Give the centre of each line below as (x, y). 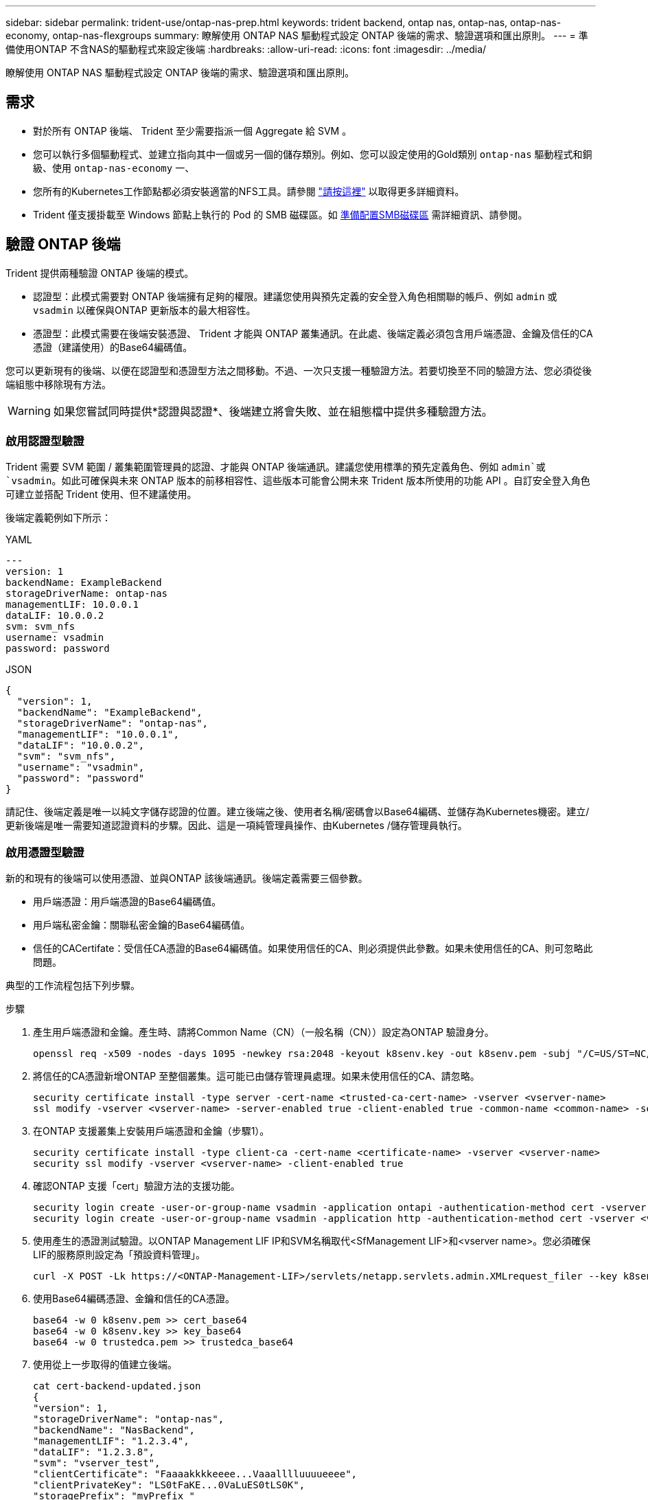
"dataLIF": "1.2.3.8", (94, 1452)
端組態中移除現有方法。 (58, 384)
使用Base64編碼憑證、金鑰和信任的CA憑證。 (134, 1299)
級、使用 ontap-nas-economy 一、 (114, 168)
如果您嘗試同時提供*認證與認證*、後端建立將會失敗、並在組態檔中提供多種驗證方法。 (273, 411)
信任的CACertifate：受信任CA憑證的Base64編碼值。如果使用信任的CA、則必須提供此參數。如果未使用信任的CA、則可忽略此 (313, 948)
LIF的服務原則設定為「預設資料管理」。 (119, 1255)
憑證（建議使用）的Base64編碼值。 (113, 347)
